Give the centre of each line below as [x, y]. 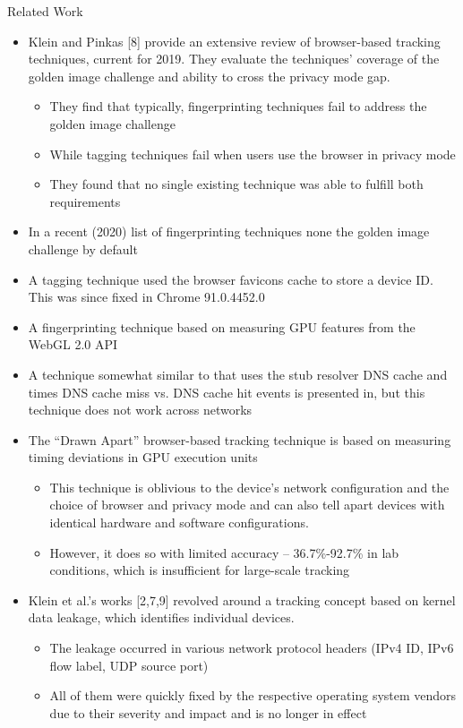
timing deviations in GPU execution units [143, 457]
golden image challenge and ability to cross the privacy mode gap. [209, 76]
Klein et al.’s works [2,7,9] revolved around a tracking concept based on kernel [242, 600]
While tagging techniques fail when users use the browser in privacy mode [253, 154]
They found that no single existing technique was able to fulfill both [236, 184]
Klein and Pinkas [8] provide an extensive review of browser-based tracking [234, 41]
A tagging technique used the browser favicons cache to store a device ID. [231, 279]
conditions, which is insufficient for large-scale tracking [200, 570]
